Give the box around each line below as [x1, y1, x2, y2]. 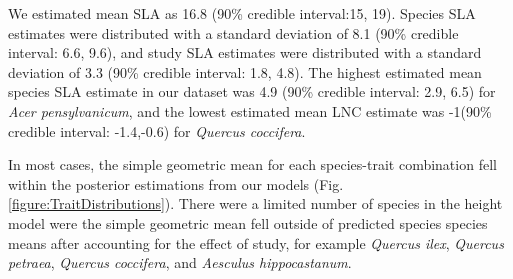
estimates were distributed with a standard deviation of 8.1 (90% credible [8, 22, 459, 43]
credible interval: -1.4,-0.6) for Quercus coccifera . [8, 120, 306, 141]
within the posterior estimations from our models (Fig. [8, 173, 344, 194]
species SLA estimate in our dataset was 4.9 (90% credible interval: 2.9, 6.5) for [8, 81, 496, 102]
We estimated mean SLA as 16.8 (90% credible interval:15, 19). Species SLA [8, 3, 476, 23]
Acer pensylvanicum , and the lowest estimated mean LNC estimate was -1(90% [8, 100, 492, 121]
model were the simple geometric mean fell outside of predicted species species [8, 212, 488, 233]
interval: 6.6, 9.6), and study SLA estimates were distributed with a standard [8, 42, 482, 63]
